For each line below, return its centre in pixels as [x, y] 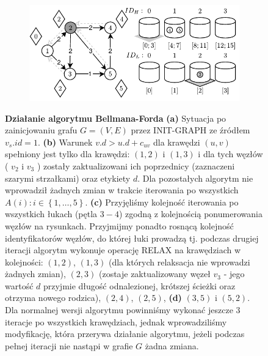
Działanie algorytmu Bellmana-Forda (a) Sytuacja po [116, 118]
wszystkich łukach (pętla [51, 214]
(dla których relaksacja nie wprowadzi [179, 261]
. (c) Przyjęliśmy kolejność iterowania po [162, 202]
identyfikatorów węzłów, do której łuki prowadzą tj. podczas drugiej [132, 238]
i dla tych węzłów [230, 154]
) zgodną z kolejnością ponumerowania [190, 214]
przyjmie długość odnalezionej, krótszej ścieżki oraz [139, 285]
